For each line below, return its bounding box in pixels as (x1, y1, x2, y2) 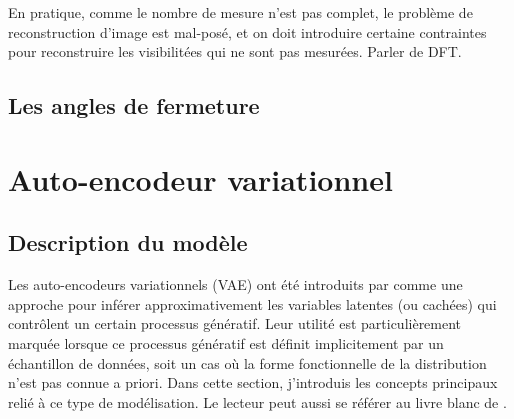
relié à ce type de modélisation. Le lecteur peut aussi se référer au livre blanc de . (8, 391, 507, 412)
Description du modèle (8, 227, 248, 258)
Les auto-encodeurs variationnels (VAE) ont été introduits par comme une (8, 274, 463, 295)
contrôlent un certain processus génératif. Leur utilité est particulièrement (8, 313, 462, 334)
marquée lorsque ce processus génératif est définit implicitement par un (8, 332, 444, 353)
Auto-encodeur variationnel (8, 158, 393, 199)
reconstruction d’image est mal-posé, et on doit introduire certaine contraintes (8, 21, 487, 42)
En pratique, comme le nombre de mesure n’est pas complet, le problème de (8, 2, 473, 22)
